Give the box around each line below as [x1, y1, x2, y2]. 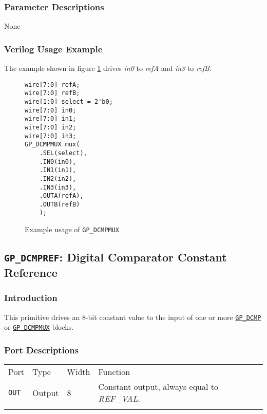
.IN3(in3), [39, 183, 77, 191]
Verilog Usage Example [4, 42, 103, 55]
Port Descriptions [4, 343, 79, 356]
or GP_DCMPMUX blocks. [4, 322, 74, 332]
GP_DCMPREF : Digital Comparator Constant [4, 249, 227, 265]
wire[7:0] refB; [25, 89, 80, 97]
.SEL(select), [39, 149, 87, 157]
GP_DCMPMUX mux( [25, 141, 80, 148]
